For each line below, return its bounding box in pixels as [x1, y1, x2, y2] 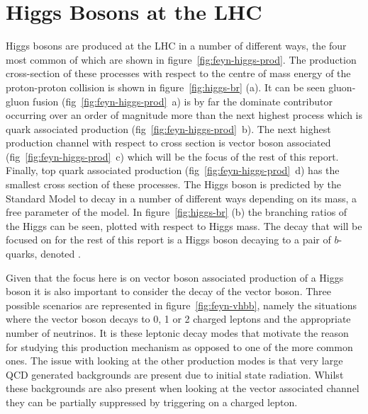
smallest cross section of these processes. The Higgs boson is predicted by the [6, 177, 342, 192]
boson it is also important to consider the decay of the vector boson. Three [6, 284, 332, 299]
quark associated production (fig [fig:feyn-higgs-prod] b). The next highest [6, 121, 331, 136]
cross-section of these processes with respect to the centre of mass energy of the [6, 66, 351, 81]
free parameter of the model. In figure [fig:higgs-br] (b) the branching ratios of [6, 205, 347, 219]
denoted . [40, 246, 81, 261]
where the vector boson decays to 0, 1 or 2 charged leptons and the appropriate [6, 311, 351, 326]
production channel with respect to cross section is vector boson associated [6, 135, 331, 150]
